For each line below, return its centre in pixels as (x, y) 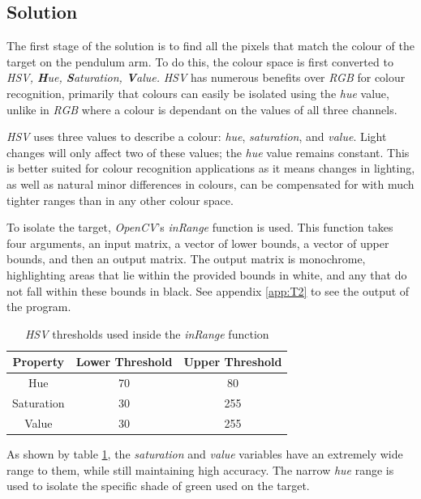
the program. (39, 307)
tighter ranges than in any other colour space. (120, 200)
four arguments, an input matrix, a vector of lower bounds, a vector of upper (198, 243)
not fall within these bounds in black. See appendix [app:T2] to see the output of (208, 290)
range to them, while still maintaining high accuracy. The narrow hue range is (200, 469)
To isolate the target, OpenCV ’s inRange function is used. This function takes (200, 227)
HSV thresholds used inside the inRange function (147, 333)
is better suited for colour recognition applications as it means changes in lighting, (211, 168)
